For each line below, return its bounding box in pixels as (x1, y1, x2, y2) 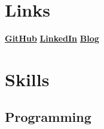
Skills (5, 67, 50, 91)
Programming (5, 108, 91, 126)
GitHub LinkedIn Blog (5, 32, 99, 45)
